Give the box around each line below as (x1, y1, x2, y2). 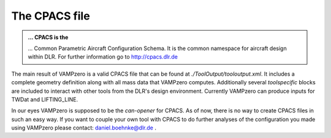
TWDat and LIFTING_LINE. (11, 95, 78, 103)
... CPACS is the (28, 34, 69, 41)
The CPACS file (11, 9, 90, 23)
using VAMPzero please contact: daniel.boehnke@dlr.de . (11, 124, 156, 131)
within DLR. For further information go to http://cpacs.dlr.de (28, 53, 178, 60)
